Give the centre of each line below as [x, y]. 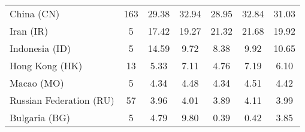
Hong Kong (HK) [46, 65]
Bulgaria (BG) [40, 117]
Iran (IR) [29, 31]
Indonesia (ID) [40, 48]
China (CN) [35, 13]
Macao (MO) [37, 83]
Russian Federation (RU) [62, 100]
